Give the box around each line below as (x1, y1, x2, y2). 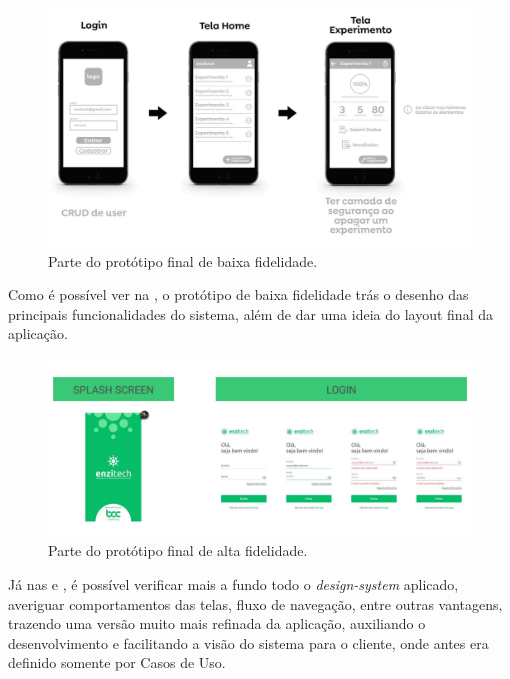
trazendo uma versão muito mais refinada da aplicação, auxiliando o (8, 613, 426, 634)
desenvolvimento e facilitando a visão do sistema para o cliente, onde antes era (8, 632, 489, 653)
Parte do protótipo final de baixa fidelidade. (48, 250, 318, 271)
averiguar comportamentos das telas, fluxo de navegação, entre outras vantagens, (8, 593, 503, 614)
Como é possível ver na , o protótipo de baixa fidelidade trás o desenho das (8, 284, 469, 305)
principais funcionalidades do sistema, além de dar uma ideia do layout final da (8, 303, 493, 324)
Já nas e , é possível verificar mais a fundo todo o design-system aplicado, (8, 573, 459, 594)
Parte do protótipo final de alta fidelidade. (48, 540, 308, 561)
